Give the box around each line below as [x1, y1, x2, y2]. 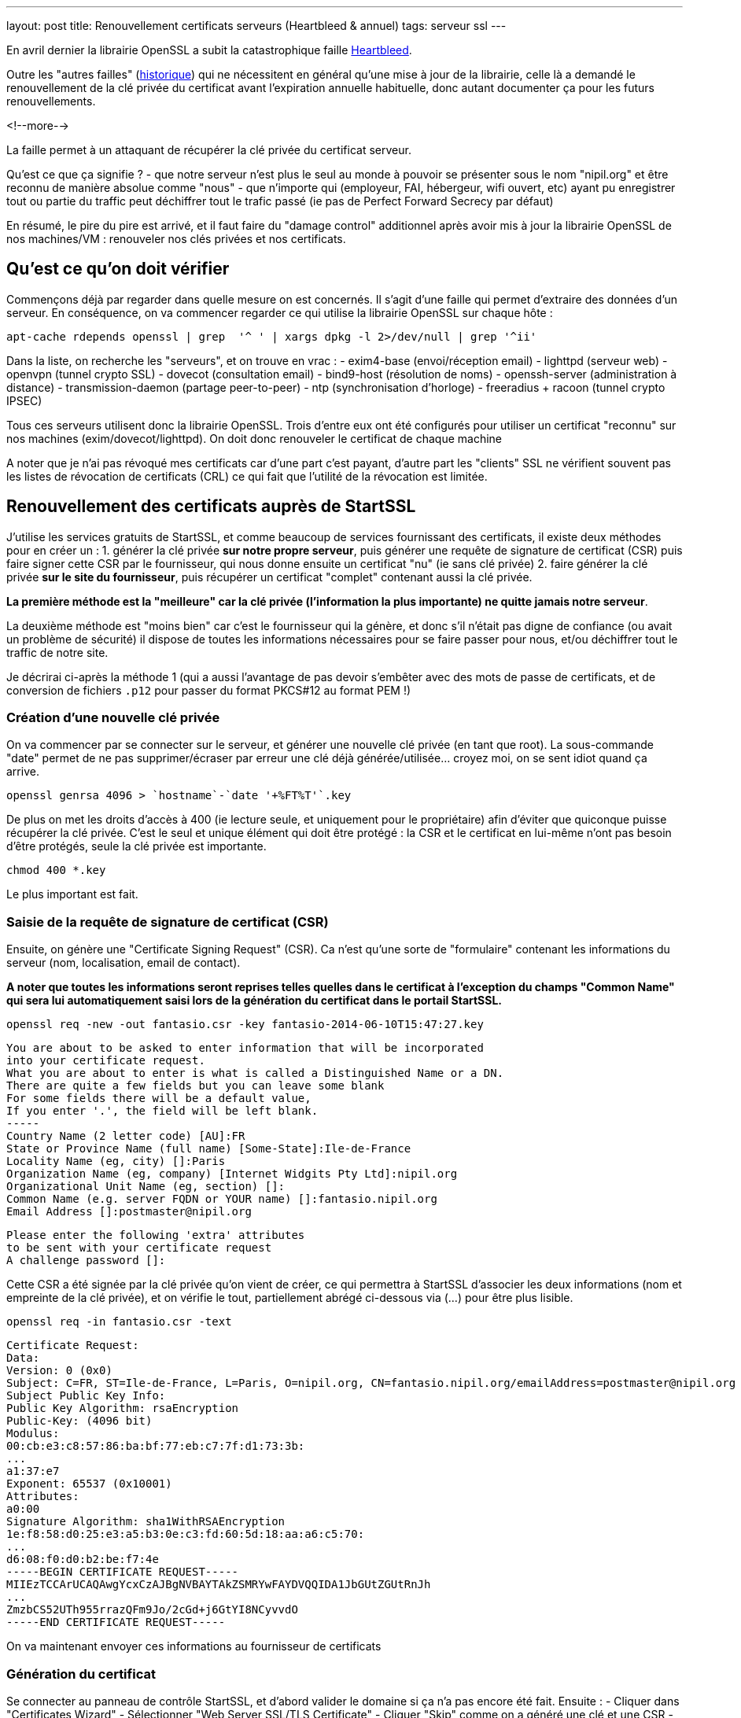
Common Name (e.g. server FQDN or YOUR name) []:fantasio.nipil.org [6, 1193, 437, 1206]
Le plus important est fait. [6, 887, 138, 901]
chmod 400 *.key [6, 864, 106, 877]
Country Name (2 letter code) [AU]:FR [6, 1130, 245, 1143]
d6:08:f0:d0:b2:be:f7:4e [6, 1553, 159, 1566]
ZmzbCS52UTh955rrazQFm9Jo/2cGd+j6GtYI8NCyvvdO [6, 1603, 298, 1617]
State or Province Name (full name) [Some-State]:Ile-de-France [6, 1142, 411, 1156]
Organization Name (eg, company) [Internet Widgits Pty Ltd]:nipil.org [6, 1167, 458, 1181]
